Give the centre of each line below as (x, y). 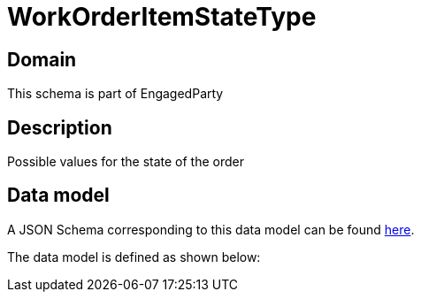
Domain (42, 59)
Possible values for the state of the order (126, 162)
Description (60, 127)
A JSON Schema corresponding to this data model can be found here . (211, 229)
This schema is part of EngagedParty (115, 94)
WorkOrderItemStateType (162, 17)
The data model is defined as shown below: (134, 257)
